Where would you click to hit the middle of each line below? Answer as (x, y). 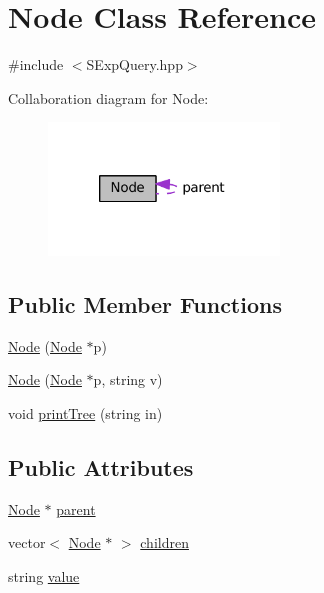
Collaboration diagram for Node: (108, 97)
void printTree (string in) (85, 412)
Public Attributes (101, 466)
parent (76, 508)
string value (44, 575)
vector (27, 542)
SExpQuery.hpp (134, 64)
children (164, 542)
